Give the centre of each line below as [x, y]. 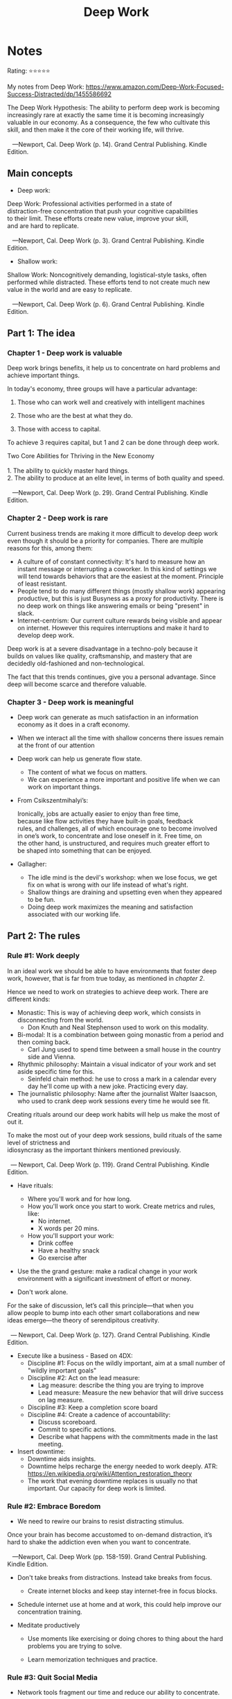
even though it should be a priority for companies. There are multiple [105, 541]
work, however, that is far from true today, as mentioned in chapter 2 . [106, 978]
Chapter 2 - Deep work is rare [58, 519]
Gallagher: [32, 864]
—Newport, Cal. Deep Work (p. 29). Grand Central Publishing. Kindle [110, 493]
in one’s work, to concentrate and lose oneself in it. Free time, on [109, 836]
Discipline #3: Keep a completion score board [92, 1407]
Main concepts [40, 174]
